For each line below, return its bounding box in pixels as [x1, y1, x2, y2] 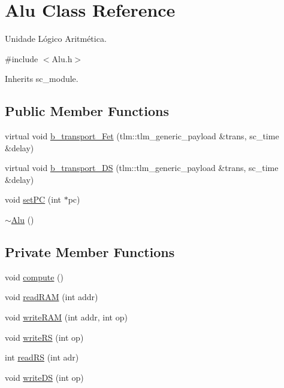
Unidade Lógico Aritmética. [5, 32, 107, 45]
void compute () [5, 270, 64, 283]
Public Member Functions [5, 102, 169, 120]
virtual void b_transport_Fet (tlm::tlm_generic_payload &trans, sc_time [5, 130, 279, 142]
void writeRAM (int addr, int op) [5, 311, 128, 323]
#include [5, 52, 38, 65]
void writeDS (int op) [5, 371, 84, 383]
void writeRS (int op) [5, 331, 84, 343]
